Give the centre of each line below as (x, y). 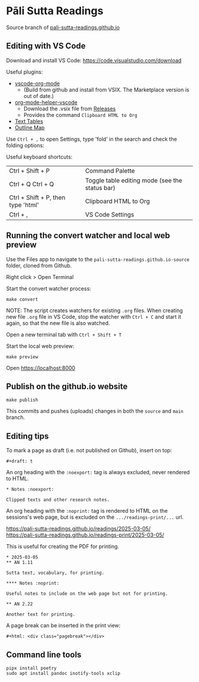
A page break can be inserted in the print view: (63, 626)
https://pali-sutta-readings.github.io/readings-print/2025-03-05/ (85, 535)
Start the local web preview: (40, 346)
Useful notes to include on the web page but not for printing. (87, 594)
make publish (22, 400)
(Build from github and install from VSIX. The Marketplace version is (106, 90)
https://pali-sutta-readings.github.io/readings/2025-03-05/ (78, 529)
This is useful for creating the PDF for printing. (63, 547)
